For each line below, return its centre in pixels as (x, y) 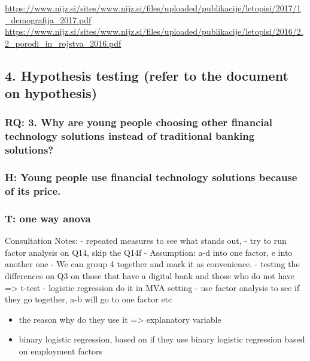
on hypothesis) (51, 93)
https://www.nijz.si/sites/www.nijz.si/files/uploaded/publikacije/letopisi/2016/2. (154, 31)
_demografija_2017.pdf (48, 19)
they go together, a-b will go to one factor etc (89, 299)
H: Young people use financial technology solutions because (151, 177)
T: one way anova (48, 218)
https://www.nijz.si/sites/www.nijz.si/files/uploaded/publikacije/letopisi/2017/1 (153, 8)
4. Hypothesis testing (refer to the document (147, 75)
